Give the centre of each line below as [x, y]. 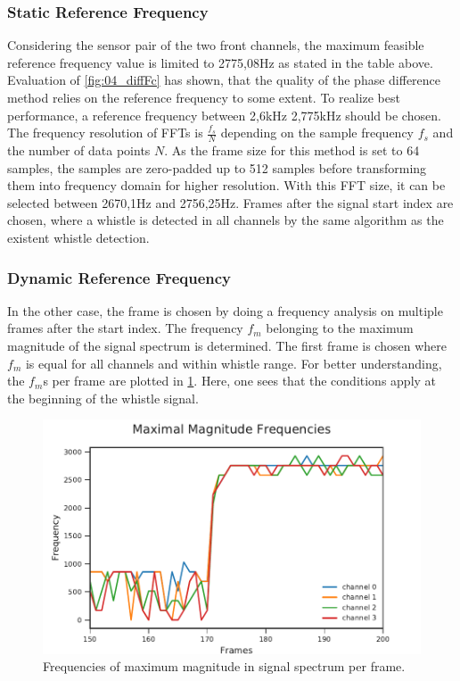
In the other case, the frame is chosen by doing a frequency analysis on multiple [225, 310]
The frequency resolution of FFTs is [105, 133]
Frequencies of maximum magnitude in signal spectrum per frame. [224, 666]
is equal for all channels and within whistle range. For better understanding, [234, 363]
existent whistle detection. [78, 237]
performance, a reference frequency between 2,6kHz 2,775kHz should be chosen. [224, 115]
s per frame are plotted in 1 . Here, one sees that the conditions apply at [240, 381]
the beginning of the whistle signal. [103, 398]
